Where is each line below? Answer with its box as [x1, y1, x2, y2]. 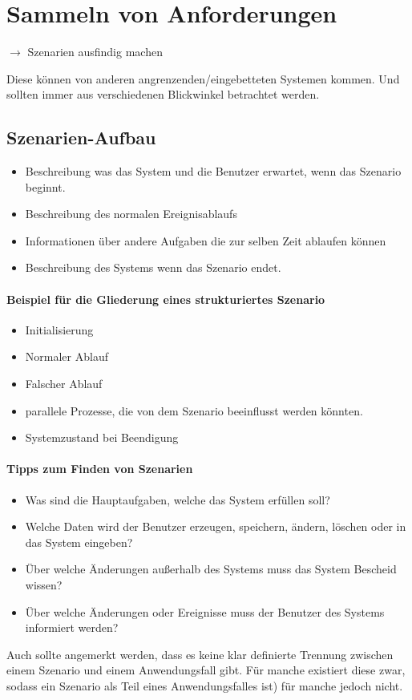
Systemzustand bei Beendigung [25, 429, 179, 446]
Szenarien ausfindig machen [27, 43, 163, 60]
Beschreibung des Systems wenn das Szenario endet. [25, 259, 281, 276]
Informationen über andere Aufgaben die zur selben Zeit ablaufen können [25, 232, 386, 249]
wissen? [25, 577, 63, 593]
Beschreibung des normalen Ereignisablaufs [25, 205, 237, 222]
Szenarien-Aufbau [6, 125, 156, 150]
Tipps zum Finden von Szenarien [6, 460, 193, 477]
